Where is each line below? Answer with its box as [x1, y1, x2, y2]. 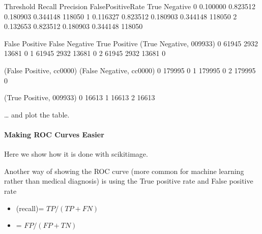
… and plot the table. [4, 109, 70, 120]
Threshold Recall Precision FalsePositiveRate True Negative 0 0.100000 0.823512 [4, 1, 256, 11]
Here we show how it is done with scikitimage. [4, 149, 148, 159]
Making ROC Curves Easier [4, 129, 104, 139]
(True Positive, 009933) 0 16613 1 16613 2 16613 [4, 92, 155, 103]
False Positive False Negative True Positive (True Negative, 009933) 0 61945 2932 [4, 38, 258, 48]
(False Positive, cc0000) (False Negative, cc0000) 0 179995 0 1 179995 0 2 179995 [4, 65, 256, 75]
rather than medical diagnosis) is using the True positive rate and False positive [4, 175, 253, 186]
